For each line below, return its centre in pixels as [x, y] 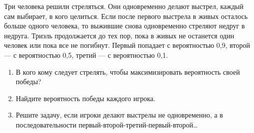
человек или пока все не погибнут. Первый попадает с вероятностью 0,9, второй [127, 45]
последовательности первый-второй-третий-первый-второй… [107, 124]
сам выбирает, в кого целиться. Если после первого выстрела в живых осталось [126, 16]
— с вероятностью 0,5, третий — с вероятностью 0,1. [86, 55]
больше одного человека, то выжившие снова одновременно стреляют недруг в [124, 26]
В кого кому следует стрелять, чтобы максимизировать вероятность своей [128, 71]
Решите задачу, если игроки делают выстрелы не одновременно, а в [119, 115]
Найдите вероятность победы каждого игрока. [85, 98]
